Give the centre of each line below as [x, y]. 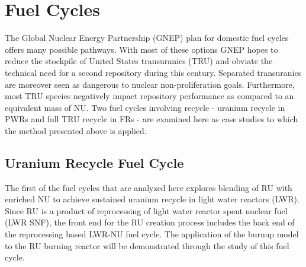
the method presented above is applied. [76, 130]
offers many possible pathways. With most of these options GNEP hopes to [141, 49]
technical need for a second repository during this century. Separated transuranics [153, 72]
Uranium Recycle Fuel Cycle [94, 162]
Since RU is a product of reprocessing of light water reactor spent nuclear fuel [146, 210]
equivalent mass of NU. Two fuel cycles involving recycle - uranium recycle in [145, 107]
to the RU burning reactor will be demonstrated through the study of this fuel [147, 245]
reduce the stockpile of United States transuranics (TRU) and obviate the [139, 61]
